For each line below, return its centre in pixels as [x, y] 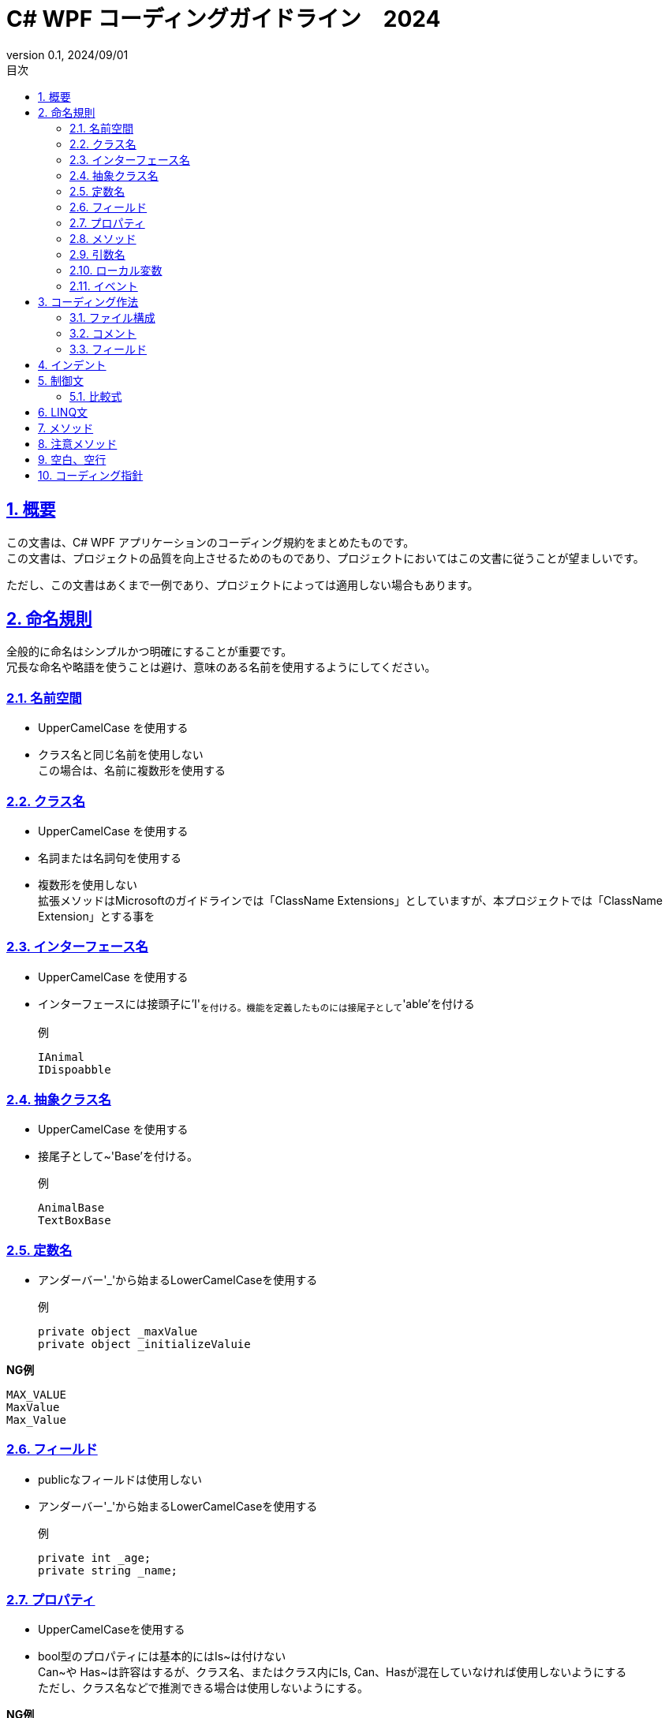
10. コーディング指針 [91, 475]
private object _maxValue [118, 1331]
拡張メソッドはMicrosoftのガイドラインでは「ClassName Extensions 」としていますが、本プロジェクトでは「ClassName [351, 900]
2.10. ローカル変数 [116, 270]
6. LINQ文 [63, 412]
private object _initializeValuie [144, 1344]
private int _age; [95, 1557]
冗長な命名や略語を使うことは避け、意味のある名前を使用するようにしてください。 [221, 667]
